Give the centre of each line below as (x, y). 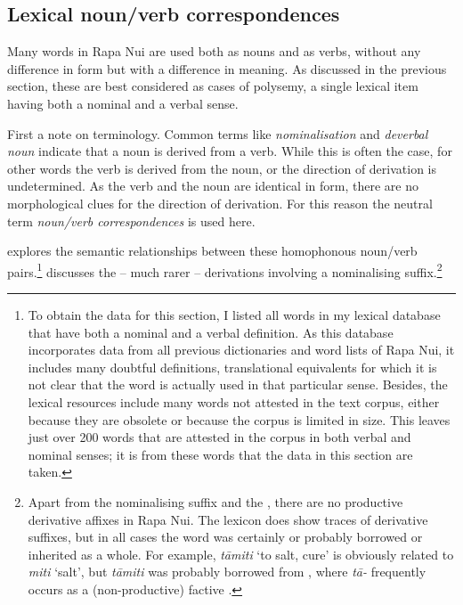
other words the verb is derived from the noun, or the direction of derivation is (222, 168)
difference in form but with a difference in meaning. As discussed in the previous (227, 68)
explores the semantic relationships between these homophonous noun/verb (212, 251)
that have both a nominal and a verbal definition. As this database (211, 332)
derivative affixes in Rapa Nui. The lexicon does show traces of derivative (228, 519)
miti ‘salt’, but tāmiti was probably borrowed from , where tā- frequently (227, 572)
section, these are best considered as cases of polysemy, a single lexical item (213, 86)
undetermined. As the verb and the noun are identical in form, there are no (213, 186)
